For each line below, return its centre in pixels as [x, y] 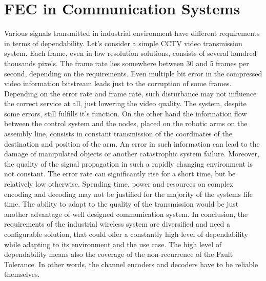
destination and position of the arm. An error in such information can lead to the [132, 143]
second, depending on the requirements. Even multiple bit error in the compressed [133, 73]
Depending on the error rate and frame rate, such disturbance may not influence [130, 93]
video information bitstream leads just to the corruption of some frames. [118, 83]
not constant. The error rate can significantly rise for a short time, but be [120, 174]
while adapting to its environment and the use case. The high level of [113, 244]
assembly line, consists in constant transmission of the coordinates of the [118, 134]
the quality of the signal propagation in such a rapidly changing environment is [128, 163]
